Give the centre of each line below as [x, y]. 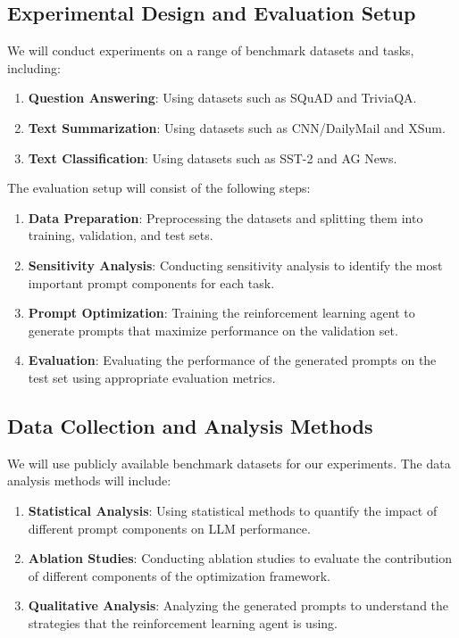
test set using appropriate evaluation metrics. [152, 377]
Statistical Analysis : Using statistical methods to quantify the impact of [233, 510]
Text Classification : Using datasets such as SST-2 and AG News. [213, 157]
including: [34, 67]
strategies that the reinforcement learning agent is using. [183, 622]
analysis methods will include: [89, 481]
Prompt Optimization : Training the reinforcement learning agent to [221, 313]
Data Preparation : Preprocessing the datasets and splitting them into [225, 217]
